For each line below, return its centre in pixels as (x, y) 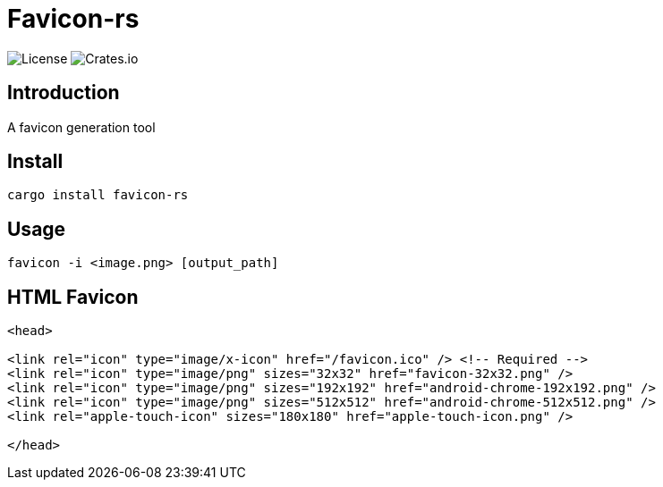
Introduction (64, 93)
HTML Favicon (73, 297)
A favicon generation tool (81, 127)
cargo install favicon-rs (98, 195)
